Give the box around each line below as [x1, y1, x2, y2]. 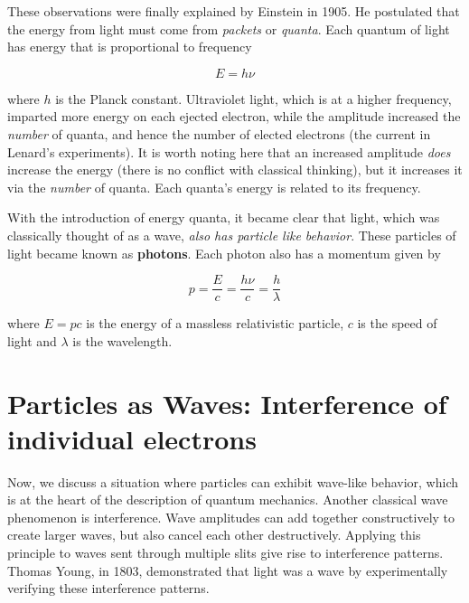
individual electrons [7, 419, 257, 457]
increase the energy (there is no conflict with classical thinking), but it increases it [7, 160, 463, 179]
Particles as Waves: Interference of [7, 384, 447, 421]
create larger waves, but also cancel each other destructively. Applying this [7, 525, 421, 544]
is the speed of [357, 314, 437, 333]
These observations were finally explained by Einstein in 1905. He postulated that [7, 2, 460, 20]
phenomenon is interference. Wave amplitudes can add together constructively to [7, 507, 455, 526]
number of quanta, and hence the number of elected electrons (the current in [7, 124, 431, 143]
